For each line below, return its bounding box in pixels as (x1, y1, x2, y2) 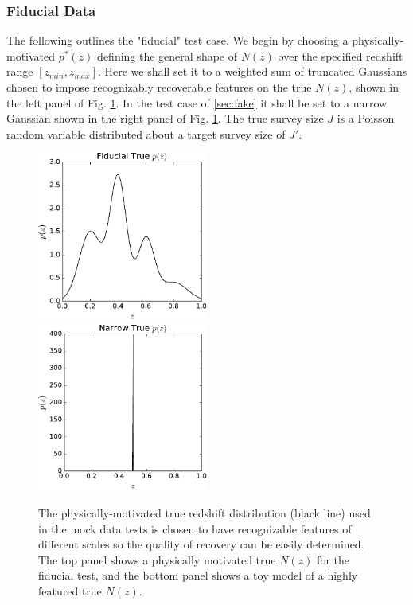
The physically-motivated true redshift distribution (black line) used (38, 504, 371, 521)
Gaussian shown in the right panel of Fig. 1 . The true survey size (6, 110, 324, 127)
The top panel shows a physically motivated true (38, 551, 276, 568)
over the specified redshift (278, 47, 403, 64)
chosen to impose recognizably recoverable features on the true (6, 79, 312, 95)
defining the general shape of (97, 47, 238, 64)
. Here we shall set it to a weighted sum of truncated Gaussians (97, 63, 407, 80)
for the (317, 551, 349, 568)
